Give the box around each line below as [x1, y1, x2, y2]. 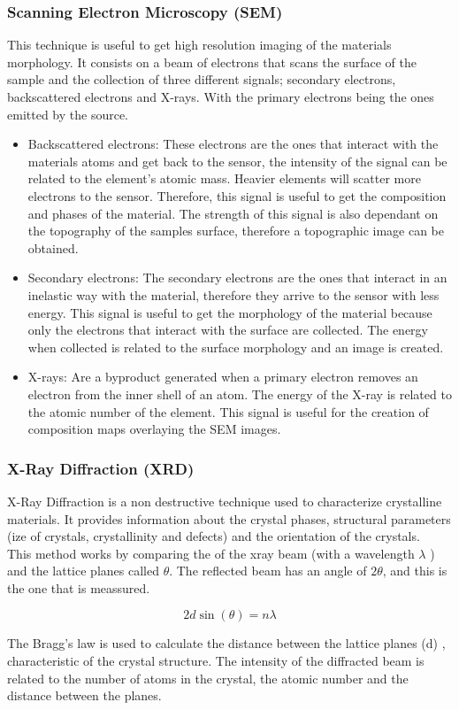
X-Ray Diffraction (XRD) [7, 457, 195, 479]
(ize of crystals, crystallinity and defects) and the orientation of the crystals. [7, 527, 420, 545]
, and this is [382, 561, 448, 580]
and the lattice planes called [7, 561, 159, 580]
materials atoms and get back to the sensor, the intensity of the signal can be [27, 151, 448, 170]
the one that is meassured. [7, 578, 150, 597]
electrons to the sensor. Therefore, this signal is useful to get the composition [27, 186, 447, 205]
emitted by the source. [7, 104, 128, 123]
